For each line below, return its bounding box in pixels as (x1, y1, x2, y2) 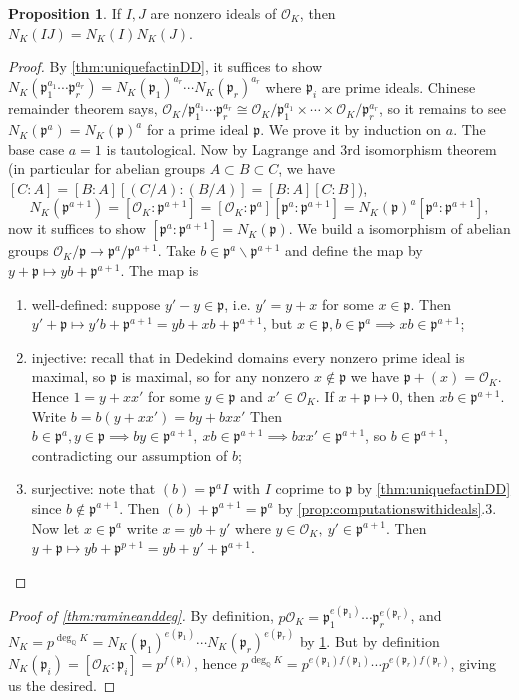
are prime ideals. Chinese (321, 76, 476, 97)
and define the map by (285, 240, 423, 261)
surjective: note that (31, 478, 156, 499)
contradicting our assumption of (31, 444, 228, 465)
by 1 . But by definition (299, 631, 440, 652)
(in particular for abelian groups (8, 158, 206, 179)
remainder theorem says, (8, 98, 158, 119)
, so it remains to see (378, 98, 506, 119)
